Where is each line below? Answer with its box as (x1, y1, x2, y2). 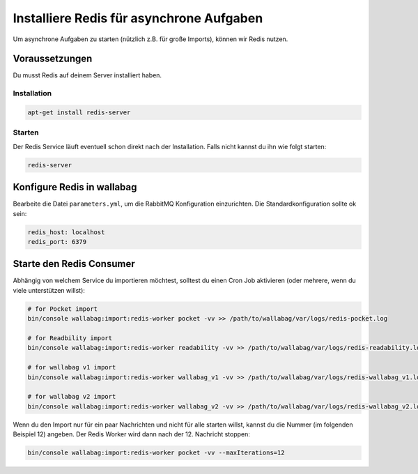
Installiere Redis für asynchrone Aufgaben (13, 10, 263, 26)
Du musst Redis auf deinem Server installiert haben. (13, 71, 162, 79)
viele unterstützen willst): (13, 286, 85, 294)
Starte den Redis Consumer (13, 258, 135, 270)
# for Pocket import (27, 305, 98, 313)
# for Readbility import (27, 335, 113, 342)
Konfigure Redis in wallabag (13, 181, 137, 193)
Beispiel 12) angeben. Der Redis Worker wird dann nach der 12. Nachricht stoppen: (13, 430, 251, 438)
